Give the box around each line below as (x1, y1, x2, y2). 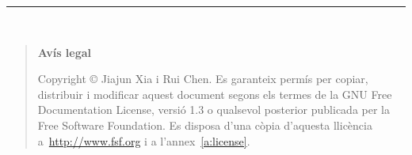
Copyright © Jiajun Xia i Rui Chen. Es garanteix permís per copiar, (37, 70, 368, 87)
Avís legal (37, 43, 92, 60)
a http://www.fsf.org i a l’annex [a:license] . (37, 132, 250, 149)
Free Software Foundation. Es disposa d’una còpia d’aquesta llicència (37, 116, 372, 133)
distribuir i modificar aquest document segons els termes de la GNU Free (37, 85, 392, 102)
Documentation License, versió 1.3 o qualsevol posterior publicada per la (37, 101, 390, 118)
